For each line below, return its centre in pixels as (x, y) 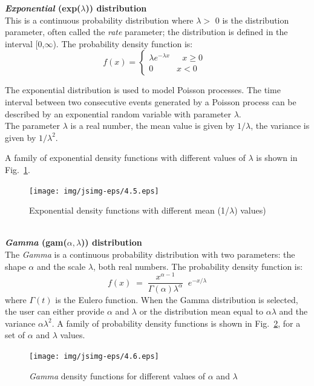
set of (15, 335)
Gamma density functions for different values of (117, 375)
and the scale (61, 266)
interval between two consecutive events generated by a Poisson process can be (151, 101)
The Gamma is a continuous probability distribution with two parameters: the (150, 254)
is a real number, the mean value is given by (152, 126)
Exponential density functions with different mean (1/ (129, 210)
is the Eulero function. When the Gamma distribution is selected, (177, 299)
